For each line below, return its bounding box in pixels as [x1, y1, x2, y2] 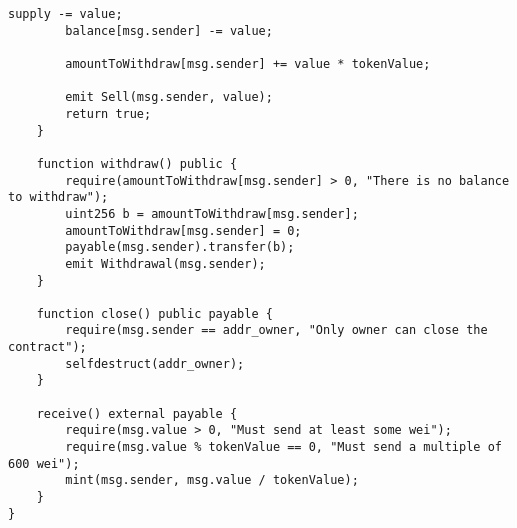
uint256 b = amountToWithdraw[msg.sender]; [65, 206, 359, 221]
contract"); [8, 340, 87, 355]
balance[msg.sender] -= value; [65, 23, 273, 38]
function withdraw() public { [36, 156, 238, 171]
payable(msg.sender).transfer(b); [65, 240, 295, 255]
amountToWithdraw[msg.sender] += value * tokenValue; [65, 56, 431, 71]
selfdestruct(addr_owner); [65, 356, 245, 371]
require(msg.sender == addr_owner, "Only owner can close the [65, 323, 488, 338]
